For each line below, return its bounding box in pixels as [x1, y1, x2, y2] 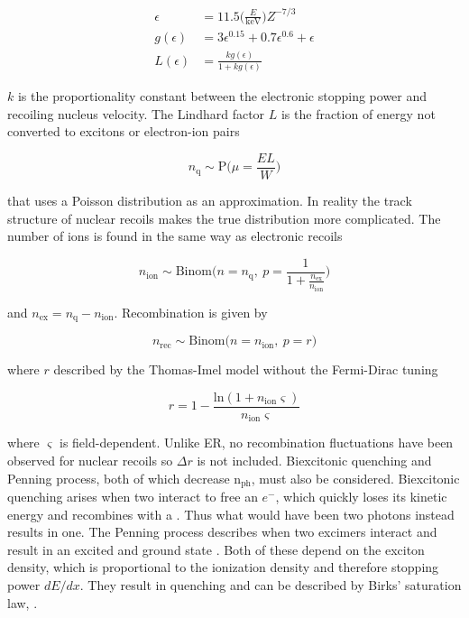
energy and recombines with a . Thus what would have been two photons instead [7, 504, 455, 523]
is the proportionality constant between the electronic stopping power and [17, 87, 428, 106]
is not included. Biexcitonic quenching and [197, 451, 432, 469]
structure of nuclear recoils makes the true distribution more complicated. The [7, 208, 441, 227]
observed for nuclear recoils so [7, 451, 173, 469]
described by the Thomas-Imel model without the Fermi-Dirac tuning [53, 360, 438, 379]
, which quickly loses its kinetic [275, 487, 447, 506]
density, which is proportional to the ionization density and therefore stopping [7, 558, 439, 576]
